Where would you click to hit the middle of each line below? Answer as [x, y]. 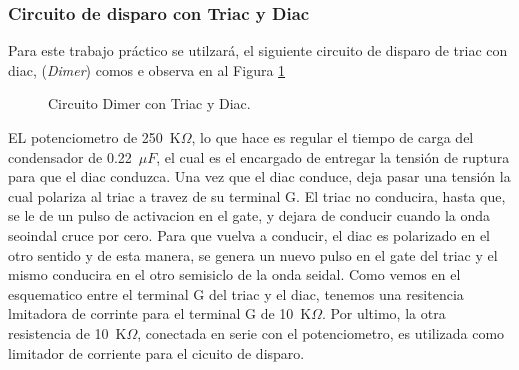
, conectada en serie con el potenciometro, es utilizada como [321, 332]
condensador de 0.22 [70, 156]
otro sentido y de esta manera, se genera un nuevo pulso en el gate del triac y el [253, 254]
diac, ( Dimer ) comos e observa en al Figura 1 [147, 69]
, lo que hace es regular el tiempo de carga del [332, 137]
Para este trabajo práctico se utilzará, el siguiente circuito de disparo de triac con [258, 50]
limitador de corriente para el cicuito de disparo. [156, 352]
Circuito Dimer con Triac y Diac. [149, 103]
